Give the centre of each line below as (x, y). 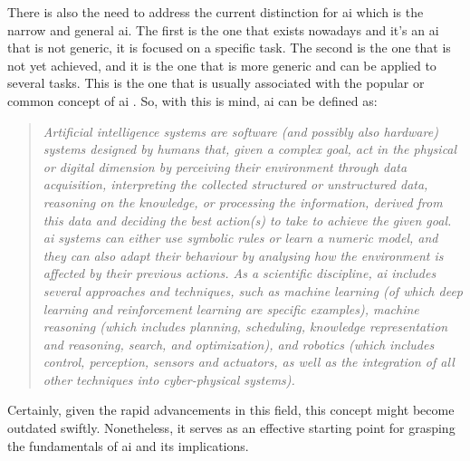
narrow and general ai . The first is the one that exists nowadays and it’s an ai (223, 29)
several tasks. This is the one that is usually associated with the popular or (216, 83)
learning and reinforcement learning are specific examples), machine (231, 308)
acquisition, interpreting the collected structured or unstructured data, (235, 184)
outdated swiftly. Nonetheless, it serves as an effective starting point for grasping (231, 428)
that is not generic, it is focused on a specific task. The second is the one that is (229, 48)
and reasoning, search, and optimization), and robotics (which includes (239, 344)
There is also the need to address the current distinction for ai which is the (216, 12)
